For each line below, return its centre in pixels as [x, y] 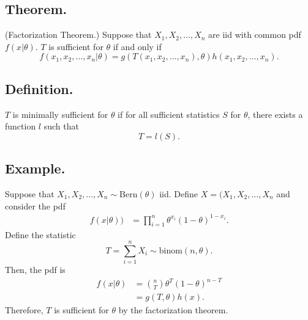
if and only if [137, 46]
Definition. [39, 88]
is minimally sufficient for [60, 114]
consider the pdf [35, 205]
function [21, 126]
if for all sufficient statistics [169, 114]
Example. [35, 168]
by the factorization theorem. [173, 310]
